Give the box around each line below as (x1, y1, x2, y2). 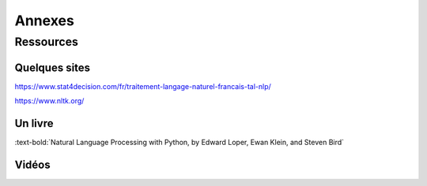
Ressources (14, 35, 79, 49)
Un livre (14, 117, 54, 130)
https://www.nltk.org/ (14, 96, 85, 106)
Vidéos (14, 158, 51, 171)
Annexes (14, 12, 74, 29)
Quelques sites (14, 61, 91, 74)
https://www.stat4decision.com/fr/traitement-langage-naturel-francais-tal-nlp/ (14, 81, 272, 91)
